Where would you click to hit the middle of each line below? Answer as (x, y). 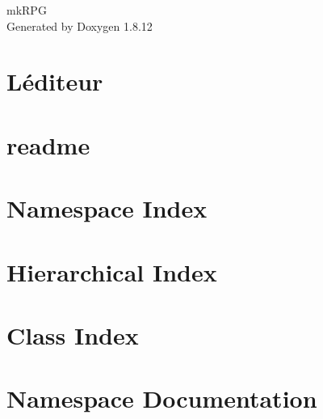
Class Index (73, 334)
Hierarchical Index (112, 271)
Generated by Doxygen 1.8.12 (80, 25)
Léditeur (55, 81)
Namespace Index (107, 208)
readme (48, 144)
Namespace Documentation (162, 398)
